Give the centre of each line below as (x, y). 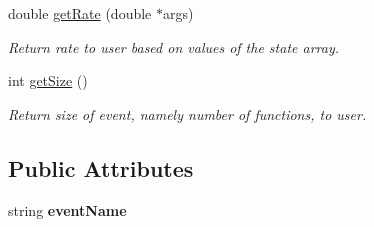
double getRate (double (80, 13)
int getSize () (48, 80)
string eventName (67, 209)
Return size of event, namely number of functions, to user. (187, 113)
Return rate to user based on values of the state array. (174, 46)
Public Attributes (101, 167)
